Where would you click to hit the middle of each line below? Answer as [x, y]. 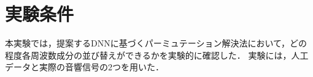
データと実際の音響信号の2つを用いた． [84, 67]
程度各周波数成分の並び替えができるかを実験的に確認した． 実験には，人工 [157, 55]
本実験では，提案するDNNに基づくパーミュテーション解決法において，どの [156, 43]
